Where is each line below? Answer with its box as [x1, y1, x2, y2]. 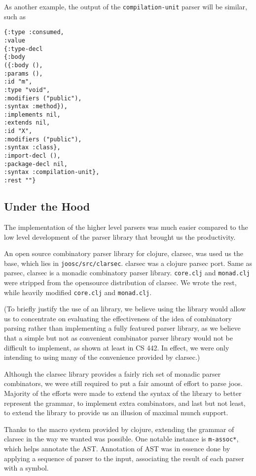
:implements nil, [4, 111, 61, 118]
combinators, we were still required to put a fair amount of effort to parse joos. [4, 378, 243, 389]
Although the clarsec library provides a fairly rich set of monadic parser [4, 368, 221, 379]
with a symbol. [4, 463, 49, 473]
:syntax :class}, [4, 144, 61, 151]
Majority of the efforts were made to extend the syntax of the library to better [4, 388, 242, 398]
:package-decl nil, [4, 160, 68, 168]
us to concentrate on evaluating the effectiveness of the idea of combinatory [4, 313, 232, 323]
